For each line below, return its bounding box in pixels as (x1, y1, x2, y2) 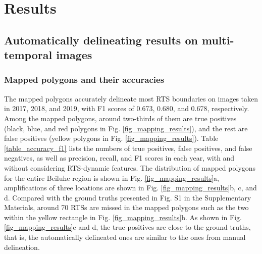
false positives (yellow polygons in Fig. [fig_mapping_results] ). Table (4, 133, 219, 143)
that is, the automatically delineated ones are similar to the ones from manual (4, 232, 246, 242)
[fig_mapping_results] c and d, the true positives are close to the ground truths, (4, 222, 251, 232)
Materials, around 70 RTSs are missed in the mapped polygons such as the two (4, 202, 249, 213)
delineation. (4, 241, 40, 252)
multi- (201, 32, 234, 47)
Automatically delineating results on (4, 32, 198, 47)
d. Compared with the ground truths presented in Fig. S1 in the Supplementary (4, 192, 251, 202)
